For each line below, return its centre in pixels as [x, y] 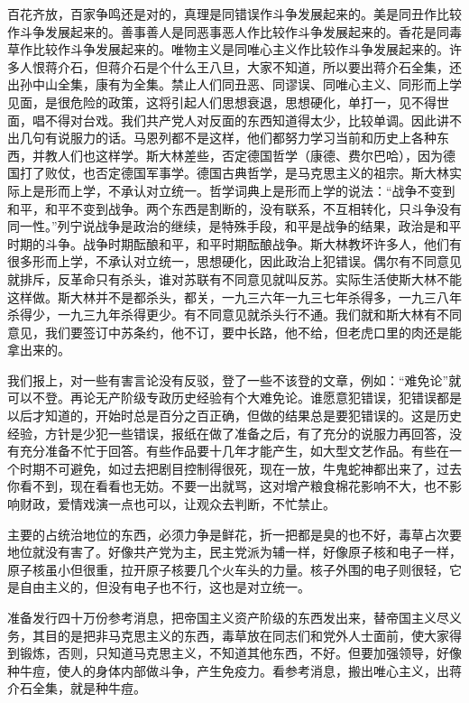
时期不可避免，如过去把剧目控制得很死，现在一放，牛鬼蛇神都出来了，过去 [240, 468]
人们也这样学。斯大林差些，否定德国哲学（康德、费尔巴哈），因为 [250, 155]
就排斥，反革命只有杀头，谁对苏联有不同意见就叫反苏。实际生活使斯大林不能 [234, 278]
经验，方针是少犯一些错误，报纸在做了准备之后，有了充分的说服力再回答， [228, 433]
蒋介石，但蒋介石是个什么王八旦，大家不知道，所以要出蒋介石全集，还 [253, 66]
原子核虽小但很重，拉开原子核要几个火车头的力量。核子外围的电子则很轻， [228, 569]
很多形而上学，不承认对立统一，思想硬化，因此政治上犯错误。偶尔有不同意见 [234, 261]
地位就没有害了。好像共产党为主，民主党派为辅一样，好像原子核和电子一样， [234, 552]
